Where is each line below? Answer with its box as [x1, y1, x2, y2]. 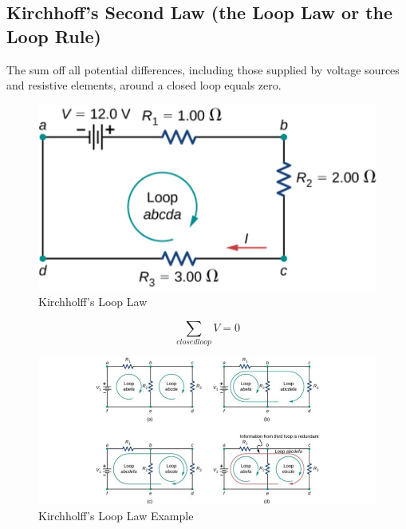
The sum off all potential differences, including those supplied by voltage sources [6, 61, 400, 78]
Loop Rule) [6, 23, 101, 48]
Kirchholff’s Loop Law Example [38, 507, 194, 523]
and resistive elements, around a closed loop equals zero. [6, 77, 282, 93]
